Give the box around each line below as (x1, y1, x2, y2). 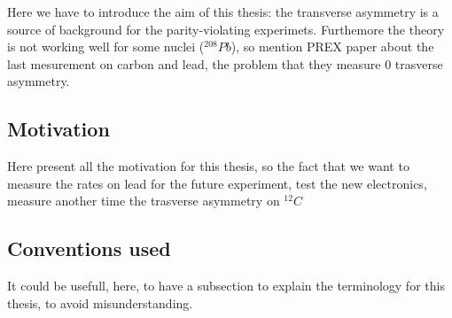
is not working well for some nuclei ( (7, 37, 205, 56)
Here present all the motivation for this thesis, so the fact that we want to (7, 157, 409, 175)
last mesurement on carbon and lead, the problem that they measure (7, 54, 381, 73)
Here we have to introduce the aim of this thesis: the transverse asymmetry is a (7, 3, 439, 20)
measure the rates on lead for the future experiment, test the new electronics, (7, 174, 427, 192)
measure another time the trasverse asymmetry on (7, 191, 280, 210)
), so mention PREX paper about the (230, 37, 434, 56)
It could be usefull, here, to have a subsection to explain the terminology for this (7, 276, 445, 295)
